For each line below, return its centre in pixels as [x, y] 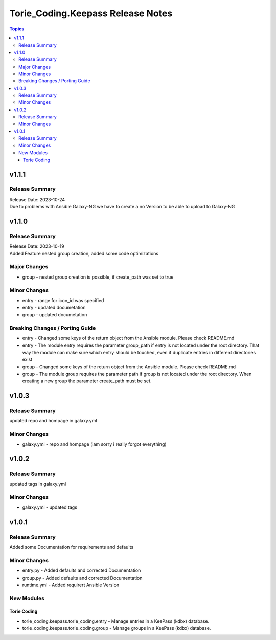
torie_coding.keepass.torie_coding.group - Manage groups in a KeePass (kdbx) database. [117, 628]
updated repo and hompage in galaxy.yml [53, 421]
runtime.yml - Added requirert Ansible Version [71, 585]
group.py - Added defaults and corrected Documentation [82, 578]
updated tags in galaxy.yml [38, 484]
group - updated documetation [55, 314]
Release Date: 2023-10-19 [37, 246]
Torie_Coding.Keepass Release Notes [91, 13]
